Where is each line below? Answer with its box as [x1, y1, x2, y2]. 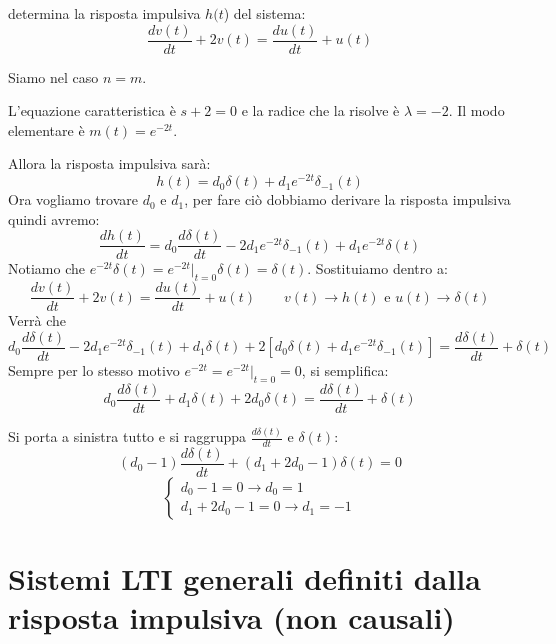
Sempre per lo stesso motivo [8, 359, 180, 380]
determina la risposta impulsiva [8, 3, 201, 23]
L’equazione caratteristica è [8, 100, 176, 121]
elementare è [8, 119, 85, 140]
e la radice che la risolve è [241, 100, 400, 121]
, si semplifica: [301, 359, 389, 380]
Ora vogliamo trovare [8, 189, 139, 210]
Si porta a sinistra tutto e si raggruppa [8, 426, 247, 447]
